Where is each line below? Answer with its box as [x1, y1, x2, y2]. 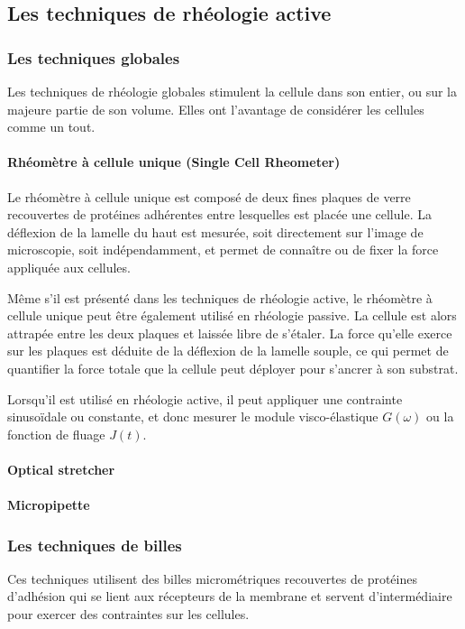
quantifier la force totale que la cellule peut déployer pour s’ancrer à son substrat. [7, 358, 459, 377]
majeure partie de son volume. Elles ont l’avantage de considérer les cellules [7, 99, 424, 118]
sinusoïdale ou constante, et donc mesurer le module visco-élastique [7, 407, 378, 426]
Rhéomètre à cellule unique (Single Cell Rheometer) [7, 153, 341, 171]
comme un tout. [7, 117, 96, 136]
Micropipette [7, 495, 90, 514]
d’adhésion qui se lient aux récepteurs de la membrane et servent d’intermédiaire [7, 587, 452, 606]
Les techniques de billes [7, 533, 182, 556]
